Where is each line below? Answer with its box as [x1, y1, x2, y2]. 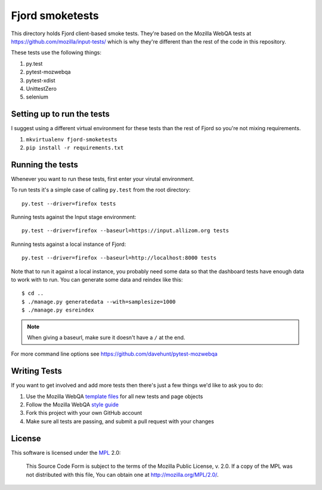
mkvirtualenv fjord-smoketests [26, 136, 117, 143]
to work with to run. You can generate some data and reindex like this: [11, 276, 183, 283]
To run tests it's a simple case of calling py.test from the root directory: [11, 186, 191, 193]
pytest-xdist [26, 76, 56, 84]
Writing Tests [11, 366, 63, 376]
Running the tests [11, 159, 79, 170]
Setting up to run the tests [11, 109, 110, 119]
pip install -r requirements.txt [26, 144, 124, 151]
